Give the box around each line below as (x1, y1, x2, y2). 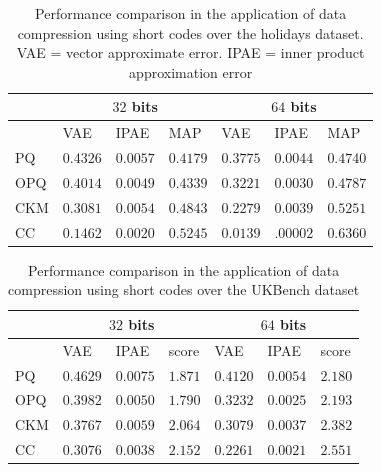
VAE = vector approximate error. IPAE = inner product (16, 42, 365, 63)
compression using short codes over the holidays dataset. (17, 22, 364, 43)
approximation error (129, 61, 253, 82)
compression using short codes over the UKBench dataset (8, 279, 360, 300)
